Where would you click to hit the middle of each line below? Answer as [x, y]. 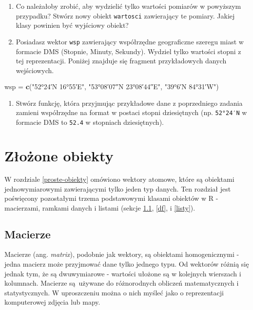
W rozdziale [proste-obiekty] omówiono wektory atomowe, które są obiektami [119, 179]
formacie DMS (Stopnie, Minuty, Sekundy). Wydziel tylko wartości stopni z [128, 51]
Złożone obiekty [59, 155]
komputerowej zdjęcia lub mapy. [52, 302]
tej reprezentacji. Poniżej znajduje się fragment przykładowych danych [121, 61]
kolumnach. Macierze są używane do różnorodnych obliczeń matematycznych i [122, 283]
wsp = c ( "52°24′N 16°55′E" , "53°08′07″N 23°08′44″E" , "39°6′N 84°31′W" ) [112, 87]
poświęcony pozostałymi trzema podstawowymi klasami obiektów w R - [111, 198]
